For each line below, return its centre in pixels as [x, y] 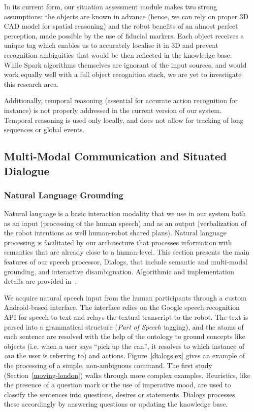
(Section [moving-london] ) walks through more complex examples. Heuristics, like [127, 375]
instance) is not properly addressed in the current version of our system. [113, 110]
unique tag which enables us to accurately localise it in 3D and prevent [111, 45]
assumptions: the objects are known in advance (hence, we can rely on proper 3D [126, 16]
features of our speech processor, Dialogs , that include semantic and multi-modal [126, 262]
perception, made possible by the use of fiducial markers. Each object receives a [124, 35]
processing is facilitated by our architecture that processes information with [118, 242]
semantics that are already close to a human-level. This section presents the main [127, 252]
